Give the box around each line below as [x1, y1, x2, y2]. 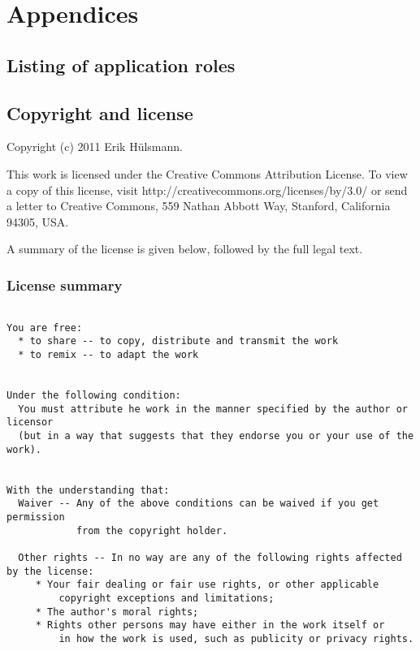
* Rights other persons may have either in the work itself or [35, 619, 385, 632]
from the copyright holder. [76, 524, 228, 537]
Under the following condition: [6, 390, 181, 402]
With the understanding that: [6, 484, 170, 496]
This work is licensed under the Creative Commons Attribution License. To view [6, 165, 408, 182]
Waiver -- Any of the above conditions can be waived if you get [18, 498, 379, 510]
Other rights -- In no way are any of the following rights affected [18, 551, 402, 563]
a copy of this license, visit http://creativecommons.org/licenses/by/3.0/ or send [6, 181, 408, 198]
